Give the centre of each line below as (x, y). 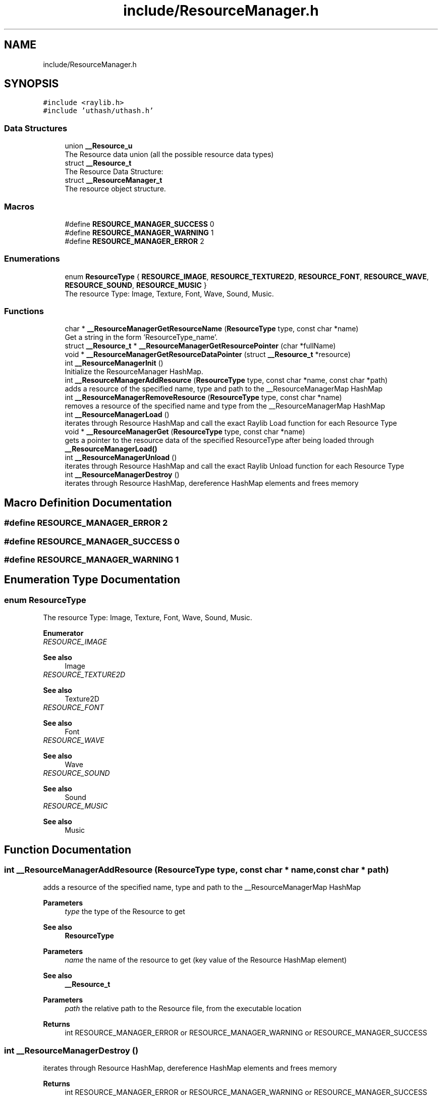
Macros (19, 206)
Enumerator (63, 633)
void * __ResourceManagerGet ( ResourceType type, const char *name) (185, 432)
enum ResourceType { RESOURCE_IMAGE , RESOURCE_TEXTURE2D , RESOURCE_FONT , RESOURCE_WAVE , (247, 276)
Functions (24, 311)
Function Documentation (68, 849)
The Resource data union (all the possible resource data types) (169, 155)
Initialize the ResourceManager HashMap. (134, 372)
